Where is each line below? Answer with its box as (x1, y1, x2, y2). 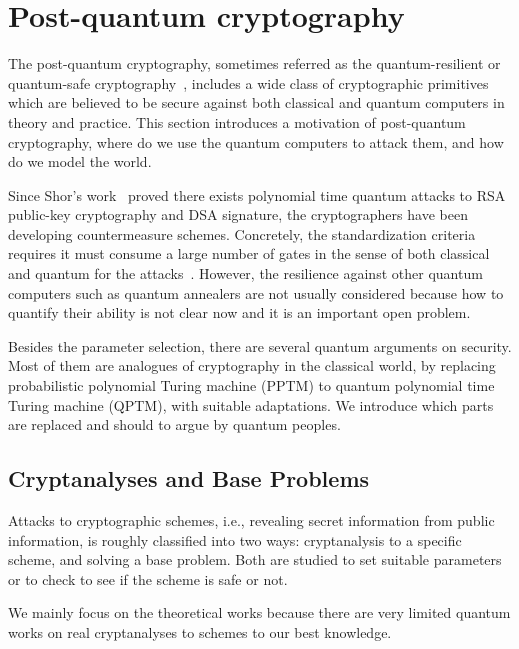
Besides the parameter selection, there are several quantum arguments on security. (8, 335, 512, 356)
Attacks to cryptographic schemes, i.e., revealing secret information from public (8, 510, 495, 531)
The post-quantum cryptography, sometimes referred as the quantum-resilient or (8, 53, 501, 74)
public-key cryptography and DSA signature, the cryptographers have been (8, 204, 468, 225)
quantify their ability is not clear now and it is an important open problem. (8, 302, 471, 323)
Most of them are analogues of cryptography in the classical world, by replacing (8, 355, 496, 376)
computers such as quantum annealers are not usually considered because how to (8, 282, 504, 303)
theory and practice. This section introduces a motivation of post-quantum (8, 111, 466, 132)
